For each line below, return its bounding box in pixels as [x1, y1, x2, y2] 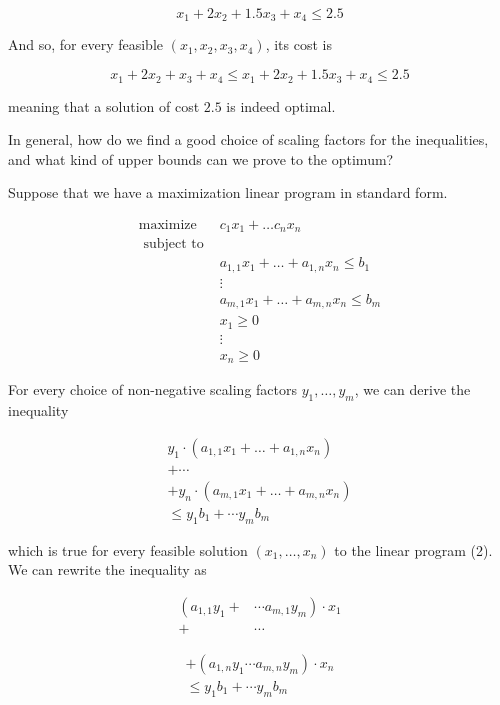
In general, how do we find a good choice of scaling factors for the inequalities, [8, 129, 489, 150]
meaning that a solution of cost [8, 95, 200, 116]
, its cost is [265, 34, 332, 55]
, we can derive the [354, 379, 471, 400]
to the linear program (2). [334, 539, 493, 560]
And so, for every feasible [8, 34, 164, 55]
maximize [138, 217, 197, 232]
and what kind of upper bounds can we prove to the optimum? [8, 148, 394, 169]
